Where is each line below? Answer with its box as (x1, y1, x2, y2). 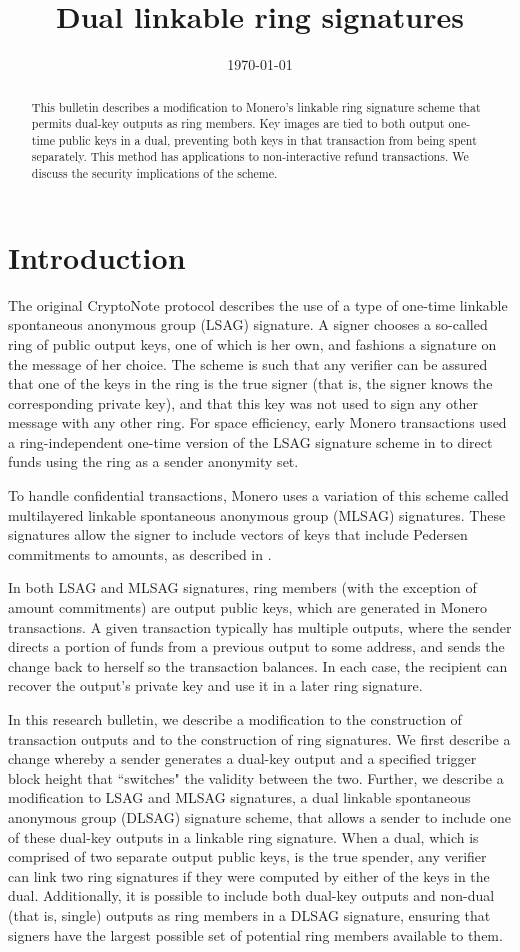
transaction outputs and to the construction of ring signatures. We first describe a (8, 728, 511, 749)
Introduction (8, 236, 186, 277)
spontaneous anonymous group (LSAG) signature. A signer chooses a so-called (8, 314, 488, 335)
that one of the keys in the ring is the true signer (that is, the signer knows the (8, 373, 493, 394)
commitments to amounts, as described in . (8, 543, 272, 564)
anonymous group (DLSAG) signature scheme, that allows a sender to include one (8, 806, 512, 827)
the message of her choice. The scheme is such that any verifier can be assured (8, 353, 488, 374)
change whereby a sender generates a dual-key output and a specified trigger (8, 748, 477, 769)
